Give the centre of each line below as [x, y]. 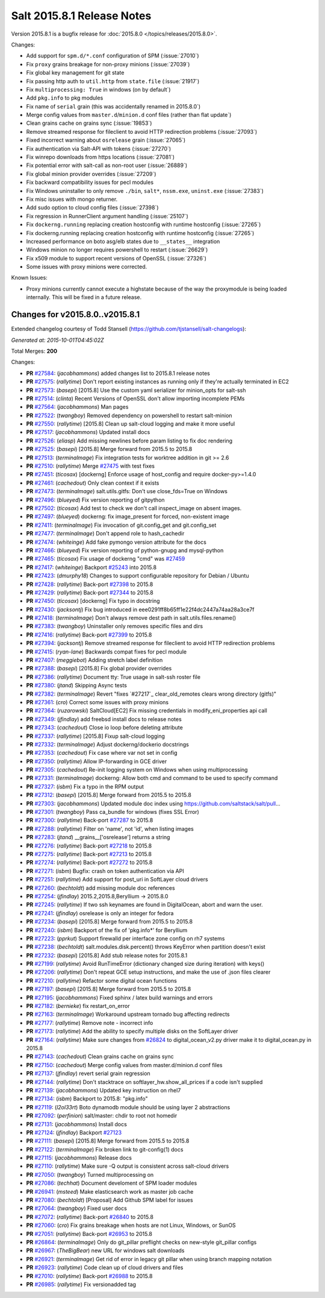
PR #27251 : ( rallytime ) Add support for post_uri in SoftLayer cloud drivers [117, 880]
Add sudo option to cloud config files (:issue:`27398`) [92, 207]
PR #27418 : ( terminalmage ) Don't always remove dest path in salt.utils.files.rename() [131, 618]
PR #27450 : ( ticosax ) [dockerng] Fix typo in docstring [93, 601]
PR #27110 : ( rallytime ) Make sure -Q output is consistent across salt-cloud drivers [128, 1166]
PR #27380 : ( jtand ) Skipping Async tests [77, 685]
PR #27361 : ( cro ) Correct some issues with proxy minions [97, 702]
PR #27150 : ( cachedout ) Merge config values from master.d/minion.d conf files [124, 1065]
